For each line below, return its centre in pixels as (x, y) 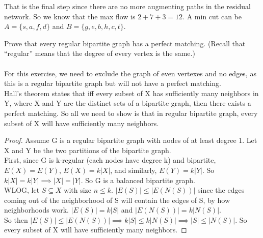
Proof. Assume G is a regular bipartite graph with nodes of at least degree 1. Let (131, 140)
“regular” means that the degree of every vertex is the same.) (100, 53)
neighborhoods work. (36, 210)
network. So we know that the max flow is (70, 16)
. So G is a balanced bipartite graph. (138, 180)
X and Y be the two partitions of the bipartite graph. (88, 150)
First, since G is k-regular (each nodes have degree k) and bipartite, (110, 160)
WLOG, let (22, 190)
